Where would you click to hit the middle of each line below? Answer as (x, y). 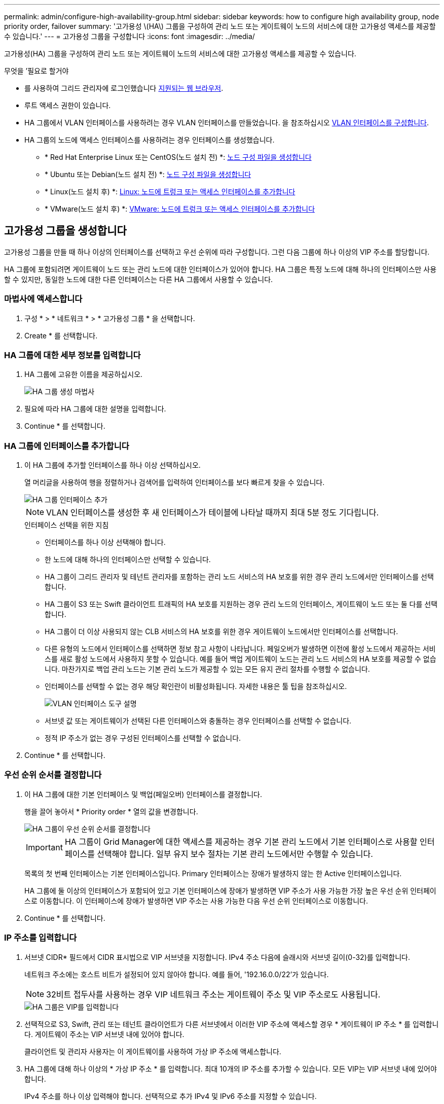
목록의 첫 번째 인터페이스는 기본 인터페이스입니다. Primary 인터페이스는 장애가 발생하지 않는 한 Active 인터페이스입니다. (213, 873)
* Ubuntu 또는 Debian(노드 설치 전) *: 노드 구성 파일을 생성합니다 (148, 174)
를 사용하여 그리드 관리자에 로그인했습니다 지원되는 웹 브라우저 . (124, 88)
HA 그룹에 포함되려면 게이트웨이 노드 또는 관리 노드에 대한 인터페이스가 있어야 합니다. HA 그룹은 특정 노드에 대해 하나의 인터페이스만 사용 (220, 269)
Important (44, 847)
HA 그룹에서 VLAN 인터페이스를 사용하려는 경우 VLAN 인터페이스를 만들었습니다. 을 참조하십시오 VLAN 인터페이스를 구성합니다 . (227, 123)
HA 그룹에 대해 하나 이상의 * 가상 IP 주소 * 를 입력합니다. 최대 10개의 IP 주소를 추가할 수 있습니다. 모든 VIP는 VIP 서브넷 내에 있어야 (231, 1068)
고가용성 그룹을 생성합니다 (65, 231)
